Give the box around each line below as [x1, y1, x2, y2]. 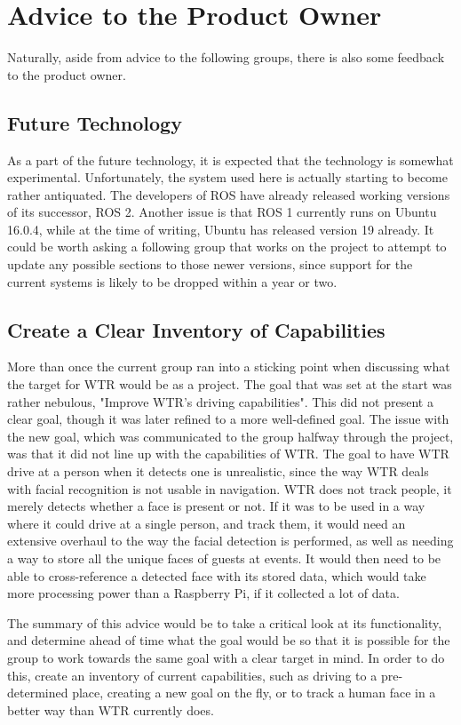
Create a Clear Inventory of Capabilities [7, 315, 385, 343]
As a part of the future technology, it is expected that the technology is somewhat [7, 150, 454, 169]
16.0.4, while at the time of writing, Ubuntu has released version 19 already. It [7, 219, 434, 238]
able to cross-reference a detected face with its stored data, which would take [7, 566, 426, 585]
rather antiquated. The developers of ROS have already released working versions [7, 185, 450, 203]
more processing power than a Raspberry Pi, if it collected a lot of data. [7, 584, 400, 602]
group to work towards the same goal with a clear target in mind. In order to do [7, 648, 445, 666]
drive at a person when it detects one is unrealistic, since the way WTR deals [7, 462, 429, 481]
